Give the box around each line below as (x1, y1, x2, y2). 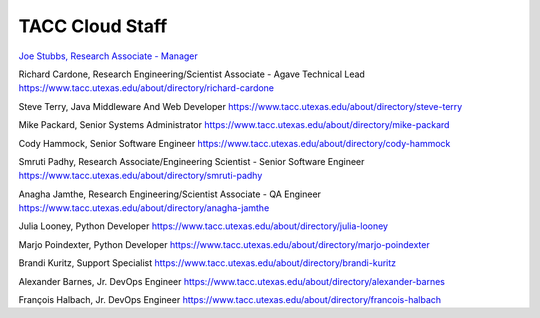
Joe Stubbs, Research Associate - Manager (18, 50, 199, 62)
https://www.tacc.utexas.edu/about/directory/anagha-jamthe (18, 202, 270, 214)
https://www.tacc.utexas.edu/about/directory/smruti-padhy (18, 170, 263, 182)
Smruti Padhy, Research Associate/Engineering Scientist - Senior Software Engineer (18, 155, 365, 167)
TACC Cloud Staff (18, 15, 168, 37)
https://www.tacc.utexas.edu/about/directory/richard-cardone (18, 82, 275, 94)
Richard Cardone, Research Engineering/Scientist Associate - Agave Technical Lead (18, 68, 365, 80)
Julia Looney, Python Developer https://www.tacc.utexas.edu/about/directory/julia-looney (18, 220, 389, 232)
